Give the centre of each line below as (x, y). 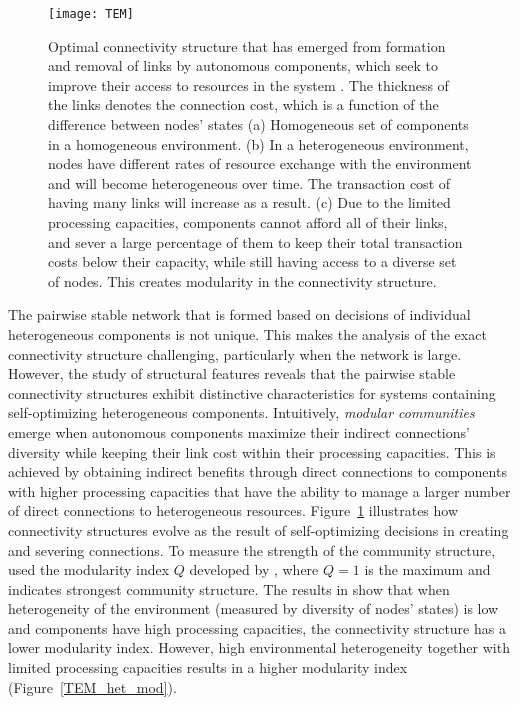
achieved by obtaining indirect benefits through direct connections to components (257, 471)
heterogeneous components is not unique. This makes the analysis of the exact (247, 333)
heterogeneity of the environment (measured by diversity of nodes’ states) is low (253, 608)
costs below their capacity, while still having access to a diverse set (252, 261)
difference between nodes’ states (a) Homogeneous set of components (258, 124)
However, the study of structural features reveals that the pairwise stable (232, 373)
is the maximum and (427, 569)
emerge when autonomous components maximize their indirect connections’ (239, 431)
